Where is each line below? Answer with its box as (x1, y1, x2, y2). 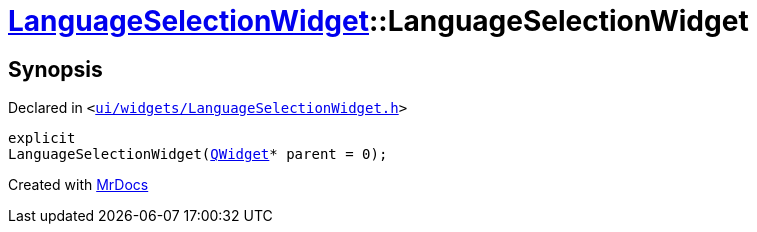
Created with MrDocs (8, 176, 149, 194)
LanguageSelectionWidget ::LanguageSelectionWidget (8, 4, 749, 38)
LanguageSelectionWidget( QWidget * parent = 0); (8, 146, 388, 163)
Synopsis (8, 56, 103, 82)
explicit (8, 130, 76, 147)
